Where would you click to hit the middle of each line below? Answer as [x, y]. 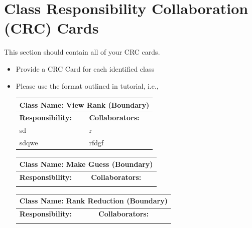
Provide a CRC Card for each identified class [85, 68]
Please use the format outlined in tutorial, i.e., [87, 85]
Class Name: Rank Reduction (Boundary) [93, 201]
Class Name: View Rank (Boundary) [84, 104]
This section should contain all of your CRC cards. [82, 52]
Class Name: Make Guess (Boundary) [86, 164]
